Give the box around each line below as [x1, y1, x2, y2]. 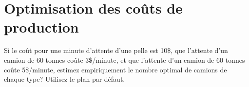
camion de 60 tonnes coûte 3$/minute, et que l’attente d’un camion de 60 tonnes [4, 54, 245, 65]
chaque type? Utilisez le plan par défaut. [4, 74, 125, 84]
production [4, 17, 79, 37]
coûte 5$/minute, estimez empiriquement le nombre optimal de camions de [4, 64, 227, 74]
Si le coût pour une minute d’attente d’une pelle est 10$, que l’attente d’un [4, 45, 228, 55]
